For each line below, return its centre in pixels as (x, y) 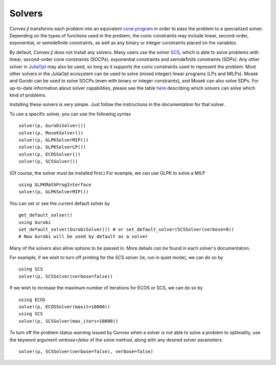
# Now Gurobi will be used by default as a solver (83, 237)
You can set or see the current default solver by (60, 203)
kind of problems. (28, 95)
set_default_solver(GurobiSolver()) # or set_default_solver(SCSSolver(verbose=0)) (126, 229)
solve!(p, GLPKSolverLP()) (52, 147)
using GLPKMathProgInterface (55, 185)
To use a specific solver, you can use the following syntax (70, 114)
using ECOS (32, 300)
